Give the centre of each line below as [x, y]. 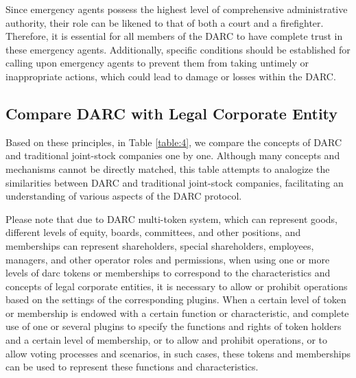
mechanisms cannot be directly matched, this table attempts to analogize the [168, 168]
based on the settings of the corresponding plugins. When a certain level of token [176, 299]
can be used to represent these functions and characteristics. [132, 367]
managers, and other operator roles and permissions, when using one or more [168, 259]
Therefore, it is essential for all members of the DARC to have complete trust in [174, 36]
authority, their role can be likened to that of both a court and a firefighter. [165, 22]
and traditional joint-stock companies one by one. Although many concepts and [173, 155]
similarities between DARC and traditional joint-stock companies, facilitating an [175, 182]
